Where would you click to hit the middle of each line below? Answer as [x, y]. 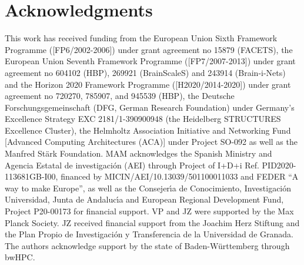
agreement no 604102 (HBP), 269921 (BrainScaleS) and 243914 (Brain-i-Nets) [145, 72]
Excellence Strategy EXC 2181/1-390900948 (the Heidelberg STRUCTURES [143, 119]
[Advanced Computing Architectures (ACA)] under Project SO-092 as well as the [151, 142]
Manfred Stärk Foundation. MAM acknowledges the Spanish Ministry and [138, 153]
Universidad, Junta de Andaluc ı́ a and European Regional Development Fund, [144, 199]
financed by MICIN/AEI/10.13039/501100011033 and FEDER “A [180, 176]
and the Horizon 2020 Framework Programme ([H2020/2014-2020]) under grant [148, 84]
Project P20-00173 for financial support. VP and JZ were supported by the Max [149, 211]
